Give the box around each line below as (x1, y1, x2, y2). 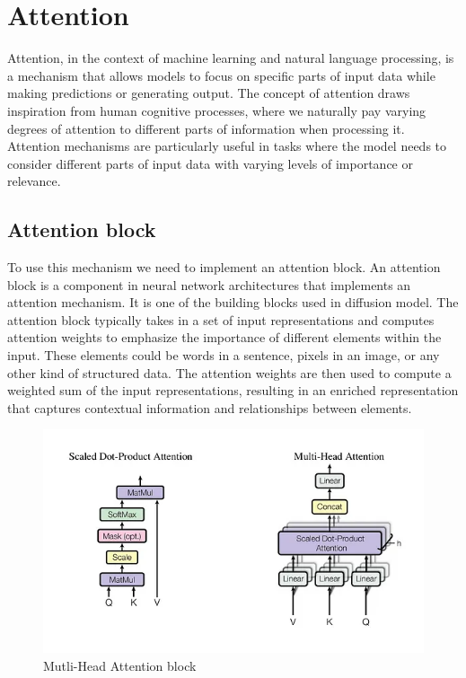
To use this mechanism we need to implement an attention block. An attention (7, 258, 441, 277)
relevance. (7, 172, 61, 190)
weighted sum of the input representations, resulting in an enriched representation (7, 381, 459, 400)
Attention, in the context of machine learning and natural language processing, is (7, 48, 454, 67)
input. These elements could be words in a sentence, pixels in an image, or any (7, 346, 440, 365)
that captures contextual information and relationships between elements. (7, 398, 412, 417)
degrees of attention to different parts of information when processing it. (7, 119, 405, 137)
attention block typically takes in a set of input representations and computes (7, 310, 435, 329)
